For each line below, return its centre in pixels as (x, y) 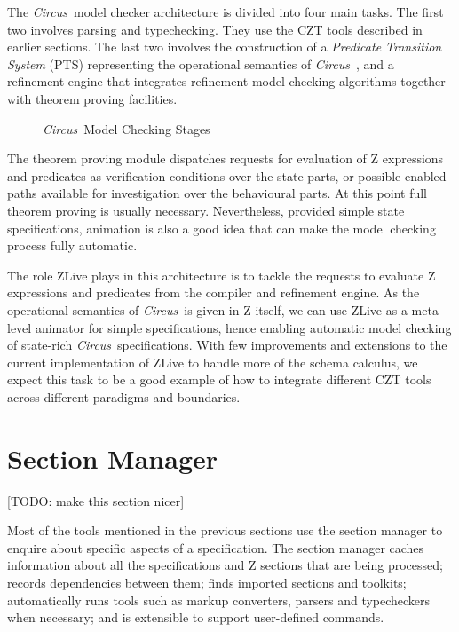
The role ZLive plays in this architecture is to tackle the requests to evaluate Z (222, 275)
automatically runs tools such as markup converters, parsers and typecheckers (219, 600)
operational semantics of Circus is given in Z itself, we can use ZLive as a (207, 309)
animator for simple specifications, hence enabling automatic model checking (243, 327)
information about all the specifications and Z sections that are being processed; (225, 565)
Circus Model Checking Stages (127, 128)
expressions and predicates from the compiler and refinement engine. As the (214, 292)
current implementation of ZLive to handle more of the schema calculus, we (213, 362)
